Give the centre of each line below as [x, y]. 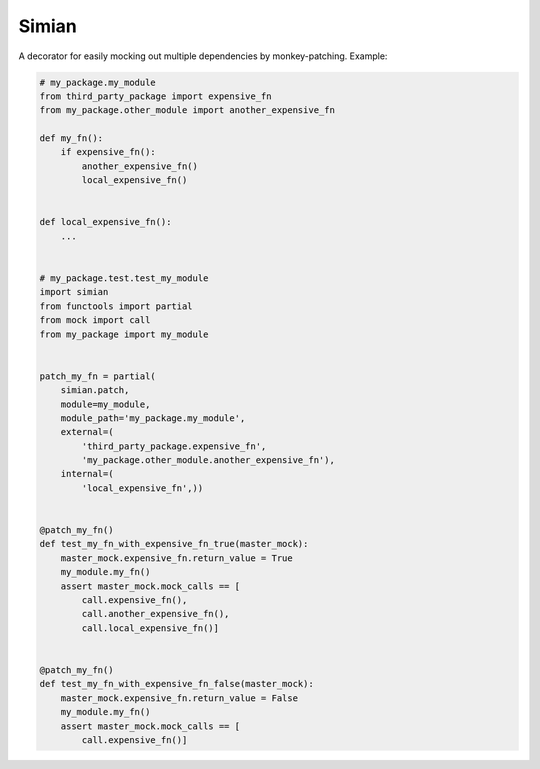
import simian [74, 292]
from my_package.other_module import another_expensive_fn [187, 110]
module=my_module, [105, 404]
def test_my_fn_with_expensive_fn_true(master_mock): [174, 544]
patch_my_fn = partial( [98, 376]
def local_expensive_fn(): [105, 222]
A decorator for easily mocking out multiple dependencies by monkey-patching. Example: [203, 56]
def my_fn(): [71, 138]
